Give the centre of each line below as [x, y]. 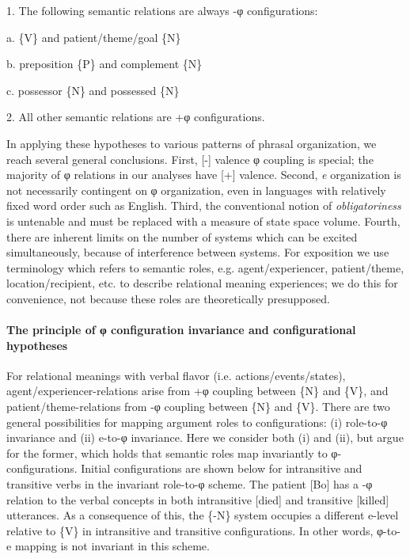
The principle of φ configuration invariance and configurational [181, 330]
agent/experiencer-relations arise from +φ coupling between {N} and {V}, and [197, 391]
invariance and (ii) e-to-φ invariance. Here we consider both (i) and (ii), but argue [205, 437]
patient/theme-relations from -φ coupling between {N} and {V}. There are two [198, 407]
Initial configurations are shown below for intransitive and [222, 468]
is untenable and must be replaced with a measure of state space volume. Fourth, [203, 221]
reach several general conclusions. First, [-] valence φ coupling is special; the [190, 159]
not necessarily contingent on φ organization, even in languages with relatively [196, 190]
